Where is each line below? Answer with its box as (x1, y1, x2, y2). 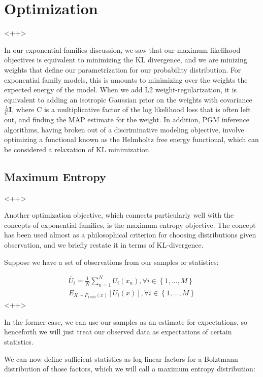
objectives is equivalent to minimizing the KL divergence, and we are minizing (4, 54, 247, 65)
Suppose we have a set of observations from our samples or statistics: (4, 256, 219, 267)
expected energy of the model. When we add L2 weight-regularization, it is (4, 84, 237, 95)
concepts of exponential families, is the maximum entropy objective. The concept (4, 219, 256, 230)
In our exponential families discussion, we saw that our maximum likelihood (4, 44, 241, 55)
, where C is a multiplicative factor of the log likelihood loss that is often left (12, 104, 251, 115)
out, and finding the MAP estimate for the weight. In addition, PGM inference (4, 114, 249, 125)
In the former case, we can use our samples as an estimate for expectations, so (4, 316, 248, 327)
